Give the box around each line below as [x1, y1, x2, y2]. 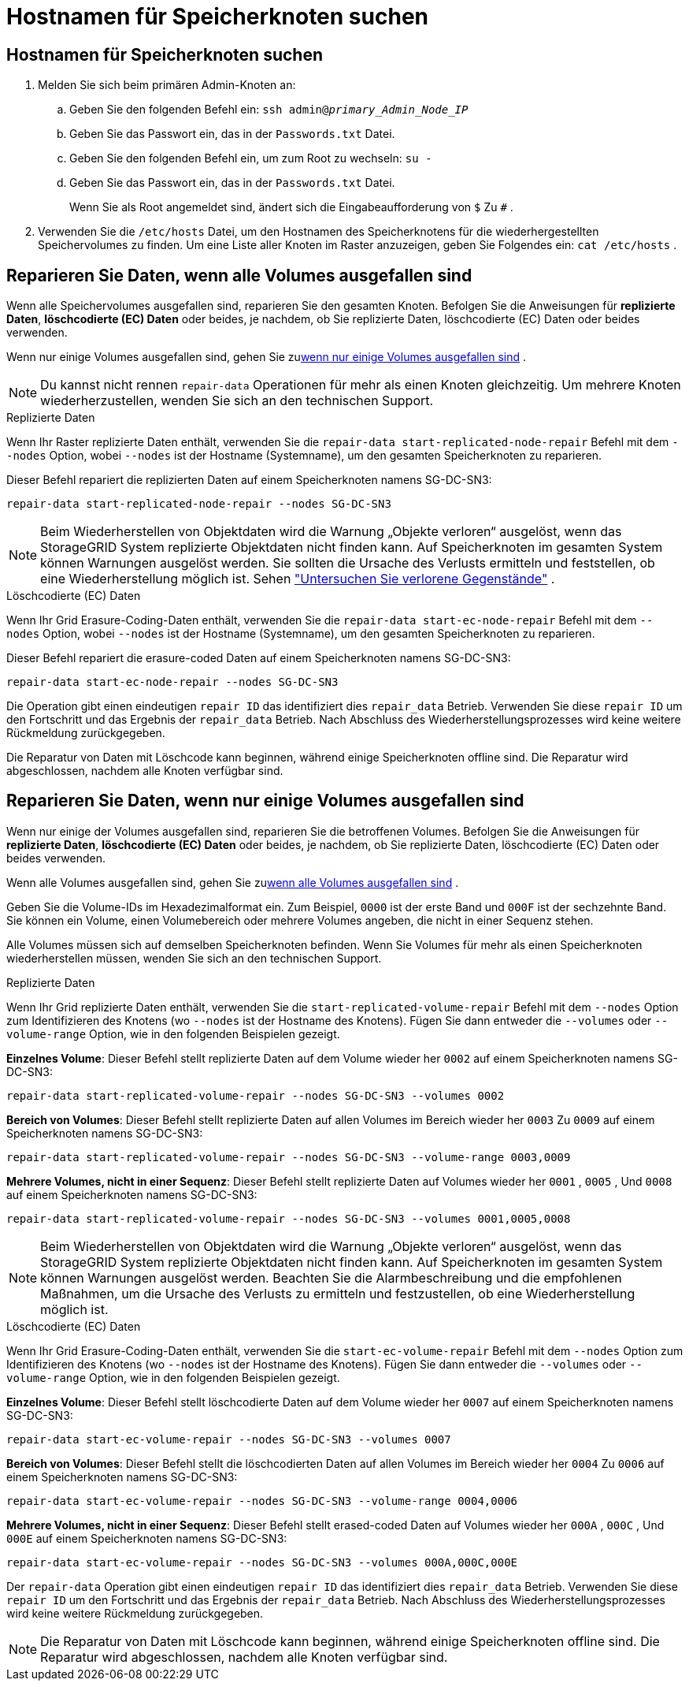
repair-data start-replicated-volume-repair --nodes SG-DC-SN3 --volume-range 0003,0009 [6, 1150, 571, 1164]
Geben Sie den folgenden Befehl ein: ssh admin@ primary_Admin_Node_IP [69, 102, 469, 117]
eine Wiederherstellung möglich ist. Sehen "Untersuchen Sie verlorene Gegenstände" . [40, 571, 555, 587]
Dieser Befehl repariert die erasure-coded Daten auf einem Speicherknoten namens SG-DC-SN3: [6, 651, 511, 665]
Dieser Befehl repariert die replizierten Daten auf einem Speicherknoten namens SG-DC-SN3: [6, 473, 492, 487]
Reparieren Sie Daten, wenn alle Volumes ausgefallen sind [6, 265, 472, 285]
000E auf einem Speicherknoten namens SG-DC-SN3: [6, 1531, 287, 1545]
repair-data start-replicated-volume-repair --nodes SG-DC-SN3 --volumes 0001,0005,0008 [6, 1212, 571, 1225]
